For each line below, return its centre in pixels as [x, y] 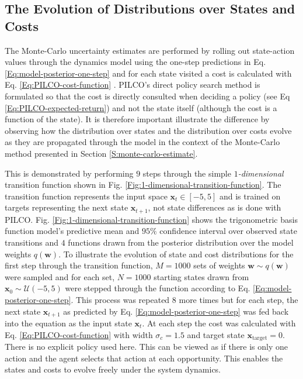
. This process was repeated [120, 299]
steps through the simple [187, 173]
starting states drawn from [201, 276]
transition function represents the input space [86, 196]
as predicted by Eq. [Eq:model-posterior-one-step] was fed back [176, 311]
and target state [216, 334]
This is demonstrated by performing [69, 173]
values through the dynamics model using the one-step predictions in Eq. [135, 62]
